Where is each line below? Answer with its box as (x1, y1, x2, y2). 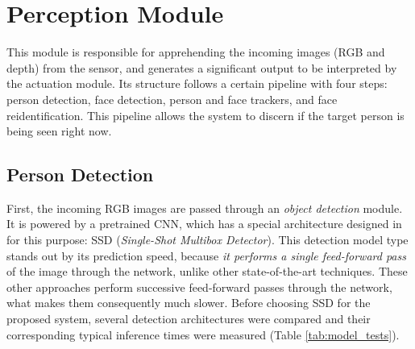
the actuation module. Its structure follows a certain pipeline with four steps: (6, 75, 388, 92)
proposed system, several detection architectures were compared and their (6, 310, 371, 327)
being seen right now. (6, 123, 112, 139)
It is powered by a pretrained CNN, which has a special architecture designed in (6, 215, 402, 232)
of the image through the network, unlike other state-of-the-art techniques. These (6, 263, 408, 280)
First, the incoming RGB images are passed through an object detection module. (6, 199, 403, 216)
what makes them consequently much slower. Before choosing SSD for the (6, 294, 371, 311)
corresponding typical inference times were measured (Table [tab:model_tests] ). (6, 326, 400, 343)
